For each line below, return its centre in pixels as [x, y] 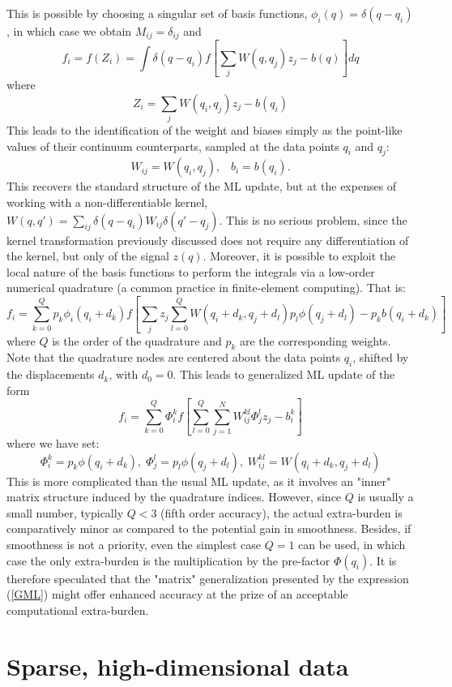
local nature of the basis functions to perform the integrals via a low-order [191, 271]
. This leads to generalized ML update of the [284, 374]
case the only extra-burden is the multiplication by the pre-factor [168, 560]
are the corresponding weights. [315, 340]
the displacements [51, 374]
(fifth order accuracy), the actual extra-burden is [281, 512]
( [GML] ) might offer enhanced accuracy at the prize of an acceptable [177, 594]
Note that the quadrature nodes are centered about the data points [174, 357]
